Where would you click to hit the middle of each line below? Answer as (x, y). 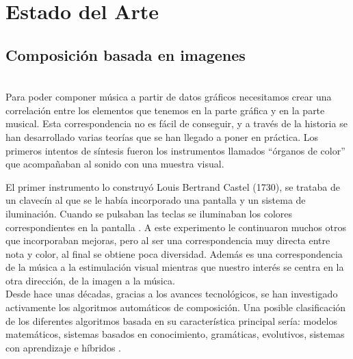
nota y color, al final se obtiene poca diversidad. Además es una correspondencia (174, 253)
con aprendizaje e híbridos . (63, 347)
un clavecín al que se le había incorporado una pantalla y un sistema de (156, 200)
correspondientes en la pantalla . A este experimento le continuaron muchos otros (176, 227)
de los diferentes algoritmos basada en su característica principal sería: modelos (171, 320)
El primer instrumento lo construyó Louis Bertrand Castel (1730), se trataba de (173, 186)
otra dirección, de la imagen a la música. (90, 280)
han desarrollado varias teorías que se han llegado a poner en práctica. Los (162, 136)
